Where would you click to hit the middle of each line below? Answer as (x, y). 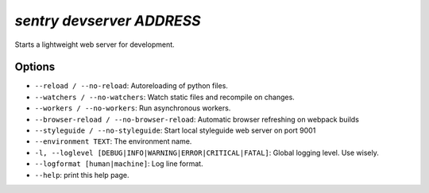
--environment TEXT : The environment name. (113, 141)
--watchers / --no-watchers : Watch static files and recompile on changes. (165, 97)
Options (35, 67)
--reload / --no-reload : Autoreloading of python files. (131, 86)
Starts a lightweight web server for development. (95, 44)
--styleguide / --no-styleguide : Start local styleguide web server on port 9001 (175, 130)
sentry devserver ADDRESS (108, 21)
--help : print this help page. (82, 175)
